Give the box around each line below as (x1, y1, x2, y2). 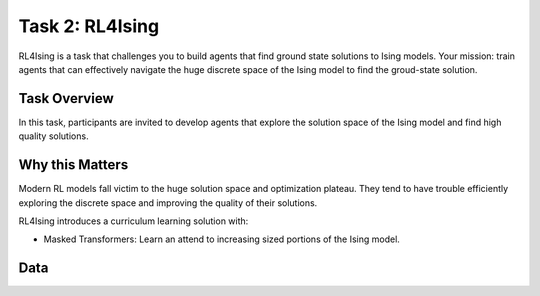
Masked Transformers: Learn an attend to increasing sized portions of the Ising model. (43, 233, 400, 245)
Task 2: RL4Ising (18, 15, 160, 37)
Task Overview (18, 90, 114, 107)
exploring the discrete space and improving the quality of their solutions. (18, 196, 318, 209)
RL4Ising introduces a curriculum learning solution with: (18, 215, 249, 227)
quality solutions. (18, 130, 89, 142)
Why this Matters (18, 156, 129, 174)
